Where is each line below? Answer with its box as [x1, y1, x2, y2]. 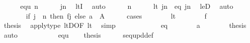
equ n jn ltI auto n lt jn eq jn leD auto [20, 1, 234, 11]
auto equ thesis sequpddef [3, 29, 154, 40]
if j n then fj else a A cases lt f [26, 10, 207, 21]
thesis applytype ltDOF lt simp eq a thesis [3, 20, 247, 30]
